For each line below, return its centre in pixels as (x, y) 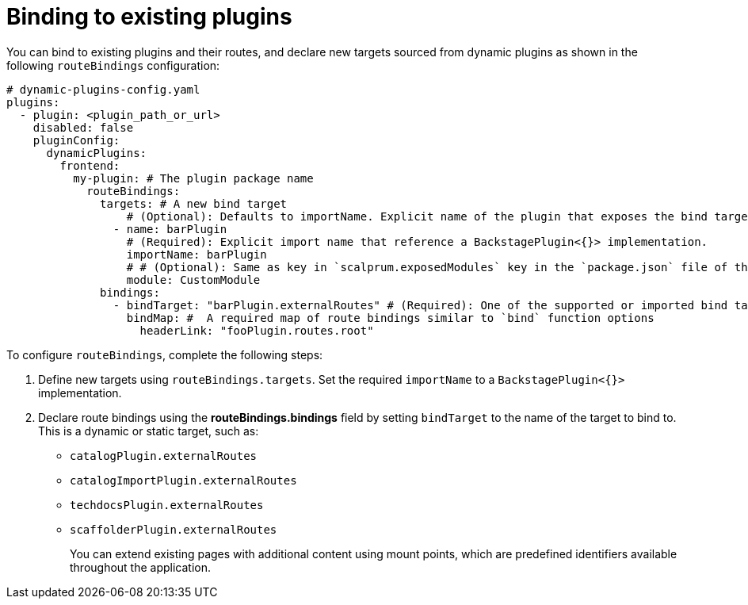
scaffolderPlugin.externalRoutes (174, 529)
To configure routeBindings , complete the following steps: (165, 354)
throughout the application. (141, 567)
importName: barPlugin (197, 254)
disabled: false (83, 127)
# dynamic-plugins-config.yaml (103, 89)
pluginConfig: (76, 140)
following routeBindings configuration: (113, 65)
